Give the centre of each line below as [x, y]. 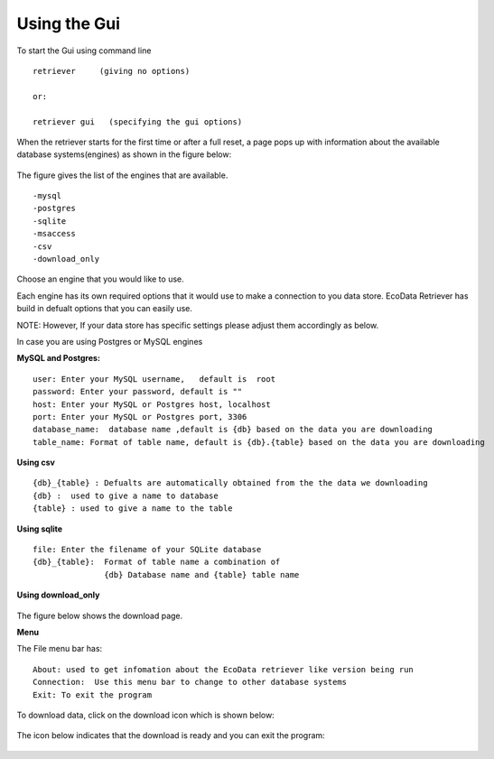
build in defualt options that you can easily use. [105, 309]
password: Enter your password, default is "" [138, 392]
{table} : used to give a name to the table [133, 509]
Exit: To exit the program [93, 694]
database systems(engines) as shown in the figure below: [124, 154]
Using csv [36, 463]
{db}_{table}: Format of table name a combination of [157, 562]
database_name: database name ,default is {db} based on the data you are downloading [233, 430]
